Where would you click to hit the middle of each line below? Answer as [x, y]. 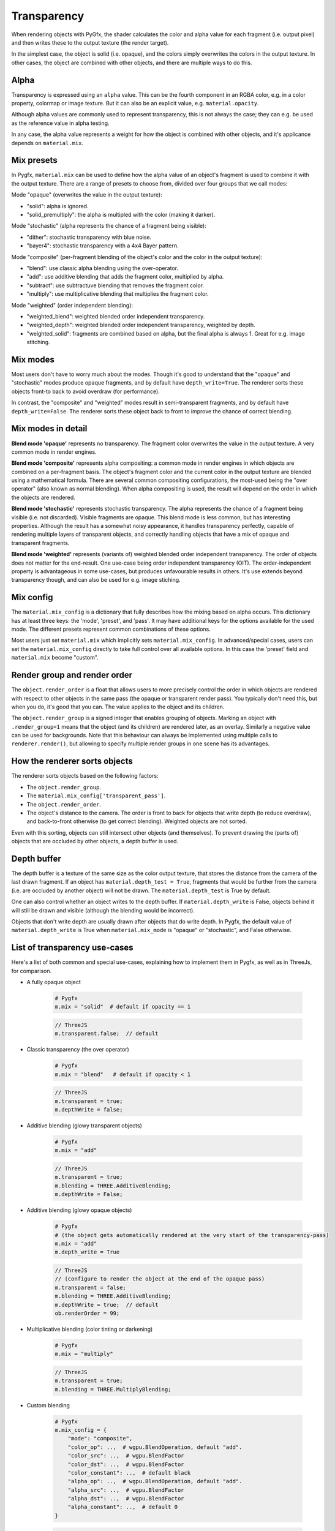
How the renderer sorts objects [72, 762]
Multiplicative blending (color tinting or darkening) [90, 1329]
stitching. [38, 342]
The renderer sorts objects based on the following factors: [85, 776]
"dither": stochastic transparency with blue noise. [89, 237]
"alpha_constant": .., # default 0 [122, 1507]
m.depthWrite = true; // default [107, 1305]
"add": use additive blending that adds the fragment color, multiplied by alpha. [125, 277]
